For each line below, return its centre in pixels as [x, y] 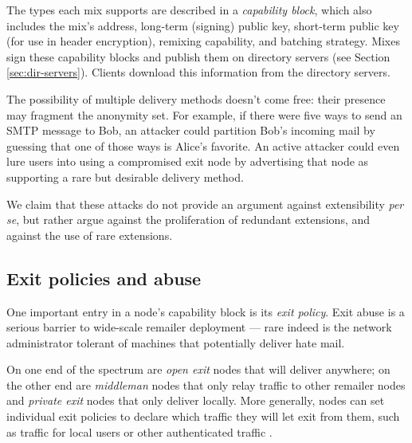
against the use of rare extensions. [90, 235]
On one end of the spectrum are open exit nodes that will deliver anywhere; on [198, 369]
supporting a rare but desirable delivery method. [125, 176]
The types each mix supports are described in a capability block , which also [189, 10]
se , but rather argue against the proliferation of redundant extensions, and [188, 220]
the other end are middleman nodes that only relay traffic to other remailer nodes [206, 384]
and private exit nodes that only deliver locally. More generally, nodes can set [196, 400]
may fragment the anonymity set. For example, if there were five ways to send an [204, 114]
